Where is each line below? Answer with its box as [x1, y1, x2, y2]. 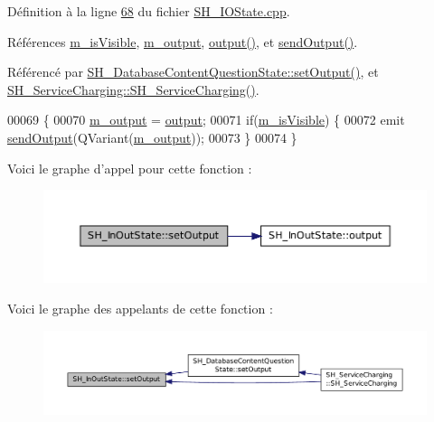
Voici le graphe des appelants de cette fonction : [7, 298, 273, 317]
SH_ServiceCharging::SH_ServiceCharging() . [7, 80, 259, 98]
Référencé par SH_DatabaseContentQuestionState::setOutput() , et [7, 62, 379, 81]
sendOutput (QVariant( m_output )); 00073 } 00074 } [7, 127, 297, 146]
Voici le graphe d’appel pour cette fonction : [7, 158, 252, 177]
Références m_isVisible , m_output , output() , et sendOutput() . [7, 32, 358, 51]
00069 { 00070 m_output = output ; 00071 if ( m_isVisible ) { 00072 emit [7, 110, 405, 129]
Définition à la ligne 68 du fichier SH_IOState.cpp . [7, 2, 290, 20]
